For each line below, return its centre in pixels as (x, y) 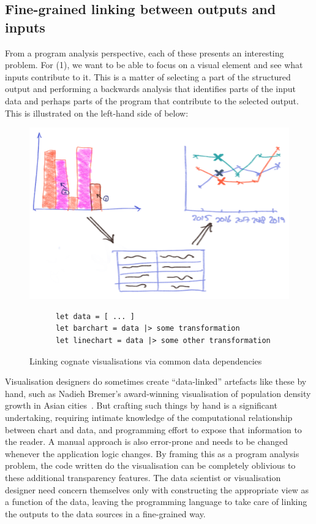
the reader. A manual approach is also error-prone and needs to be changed (147, 441)
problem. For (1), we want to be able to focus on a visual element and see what (154, 65)
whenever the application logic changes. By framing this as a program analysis (152, 453)
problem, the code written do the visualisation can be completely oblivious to (150, 465)
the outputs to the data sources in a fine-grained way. (105, 513)
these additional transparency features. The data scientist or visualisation (143, 477)
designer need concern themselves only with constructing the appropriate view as (157, 489)
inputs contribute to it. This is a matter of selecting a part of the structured (148, 76)
